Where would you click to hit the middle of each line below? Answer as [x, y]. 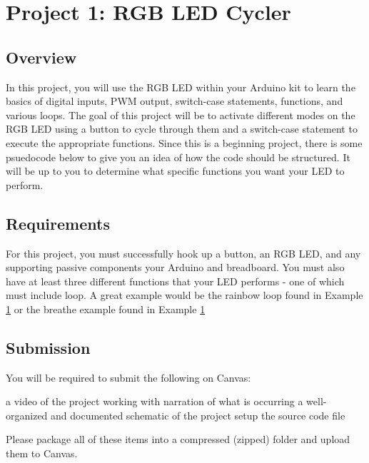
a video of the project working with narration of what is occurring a [155, 401]
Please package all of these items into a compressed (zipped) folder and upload [178, 439]
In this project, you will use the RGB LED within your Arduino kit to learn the [181, 87]
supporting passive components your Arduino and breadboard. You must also [175, 267]
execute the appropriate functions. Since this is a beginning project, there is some [184, 142]
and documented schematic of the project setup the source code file [198, 415]
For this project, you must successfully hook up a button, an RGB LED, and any [183, 253]
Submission [48, 347]
